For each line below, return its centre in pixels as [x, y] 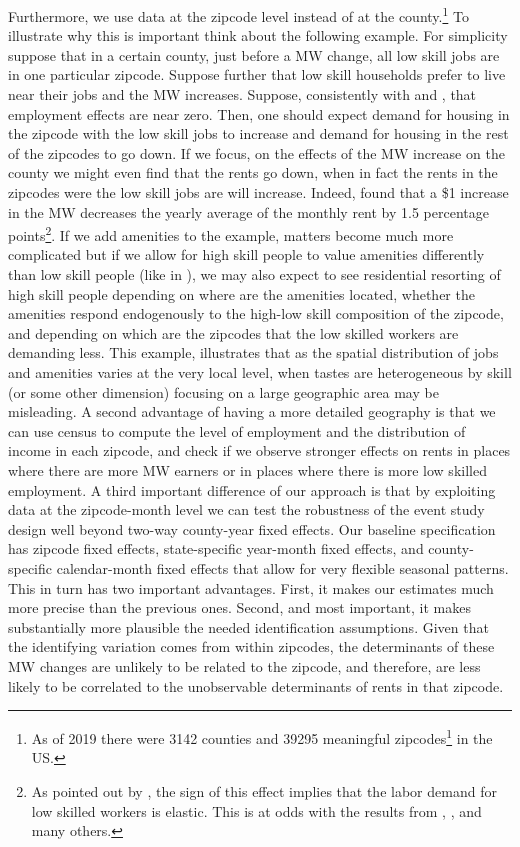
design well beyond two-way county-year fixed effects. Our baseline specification [252, 528]
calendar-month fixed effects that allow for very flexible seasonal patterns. [282, 567]
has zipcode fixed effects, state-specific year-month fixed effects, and [216, 548]
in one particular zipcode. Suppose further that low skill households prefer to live [257, 74]
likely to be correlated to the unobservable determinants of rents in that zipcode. [256, 685]
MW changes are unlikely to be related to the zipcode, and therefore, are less [244, 665]
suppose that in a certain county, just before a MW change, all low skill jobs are [254, 54]
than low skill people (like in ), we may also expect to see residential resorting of [254, 274]
